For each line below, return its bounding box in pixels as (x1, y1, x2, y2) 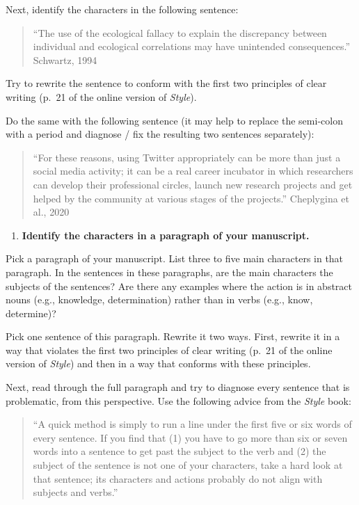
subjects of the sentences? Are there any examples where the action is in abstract (6, 278, 353, 293)
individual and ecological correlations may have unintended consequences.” (33, 39, 351, 54)
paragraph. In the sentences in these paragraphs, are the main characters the (6, 264, 333, 279)
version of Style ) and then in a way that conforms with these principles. (6, 356, 311, 371)
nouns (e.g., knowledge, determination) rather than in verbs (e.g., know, (6, 292, 313, 307)
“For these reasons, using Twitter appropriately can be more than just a (33, 150, 341, 164)
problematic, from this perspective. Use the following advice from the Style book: (6, 393, 351, 408)
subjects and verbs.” (33, 485, 118, 499)
